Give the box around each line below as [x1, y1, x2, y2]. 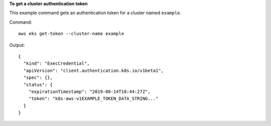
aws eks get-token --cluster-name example [18, 31, 124, 37]
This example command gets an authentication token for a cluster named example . [9, 10, 182, 16]
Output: [9, 42, 25, 48]
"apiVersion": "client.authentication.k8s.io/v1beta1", [23, 68, 164, 73]
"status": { [23, 82, 53, 87]
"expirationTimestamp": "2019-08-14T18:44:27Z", [28, 88, 151, 94]
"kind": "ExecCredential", [23, 61, 90, 66]
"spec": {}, [23, 75, 53, 80]
